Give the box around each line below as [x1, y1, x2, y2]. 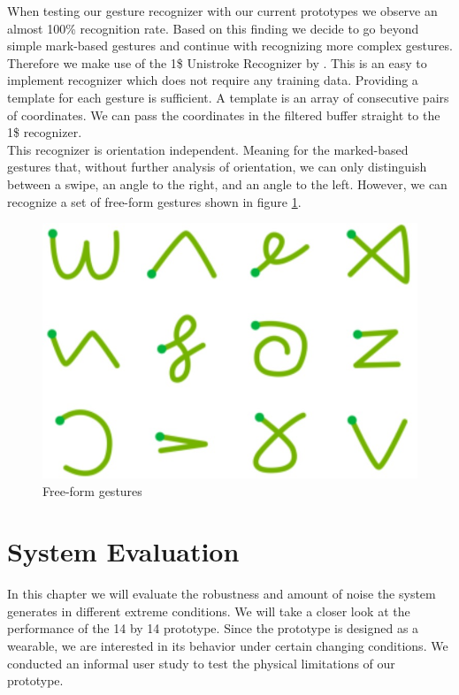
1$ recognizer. [7, 123, 82, 141]
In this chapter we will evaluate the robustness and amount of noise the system [7, 584, 436, 603]
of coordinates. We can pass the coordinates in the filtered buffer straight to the [7, 105, 440, 124]
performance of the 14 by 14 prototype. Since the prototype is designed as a [7, 619, 419, 638]
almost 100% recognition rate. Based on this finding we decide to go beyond [7, 19, 419, 37]
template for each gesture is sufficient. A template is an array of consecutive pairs [7, 88, 449, 106]
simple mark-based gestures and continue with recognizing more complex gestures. [7, 36, 453, 55]
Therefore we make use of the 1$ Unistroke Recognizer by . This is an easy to [7, 53, 427, 72]
